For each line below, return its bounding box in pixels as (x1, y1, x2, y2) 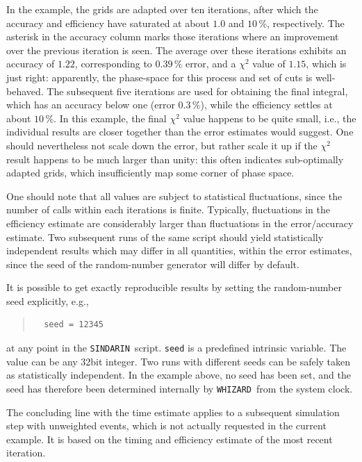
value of (252, 56, 286, 71)
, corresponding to (74, 56, 152, 71)
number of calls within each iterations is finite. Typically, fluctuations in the (6, 202, 330, 217)
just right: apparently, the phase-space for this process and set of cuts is (6, 69, 313, 84)
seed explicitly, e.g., (6, 293, 89, 308)
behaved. (6, 83, 44, 98)
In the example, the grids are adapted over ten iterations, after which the (6, 2, 318, 16)
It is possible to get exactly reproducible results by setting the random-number (6, 280, 342, 295)
